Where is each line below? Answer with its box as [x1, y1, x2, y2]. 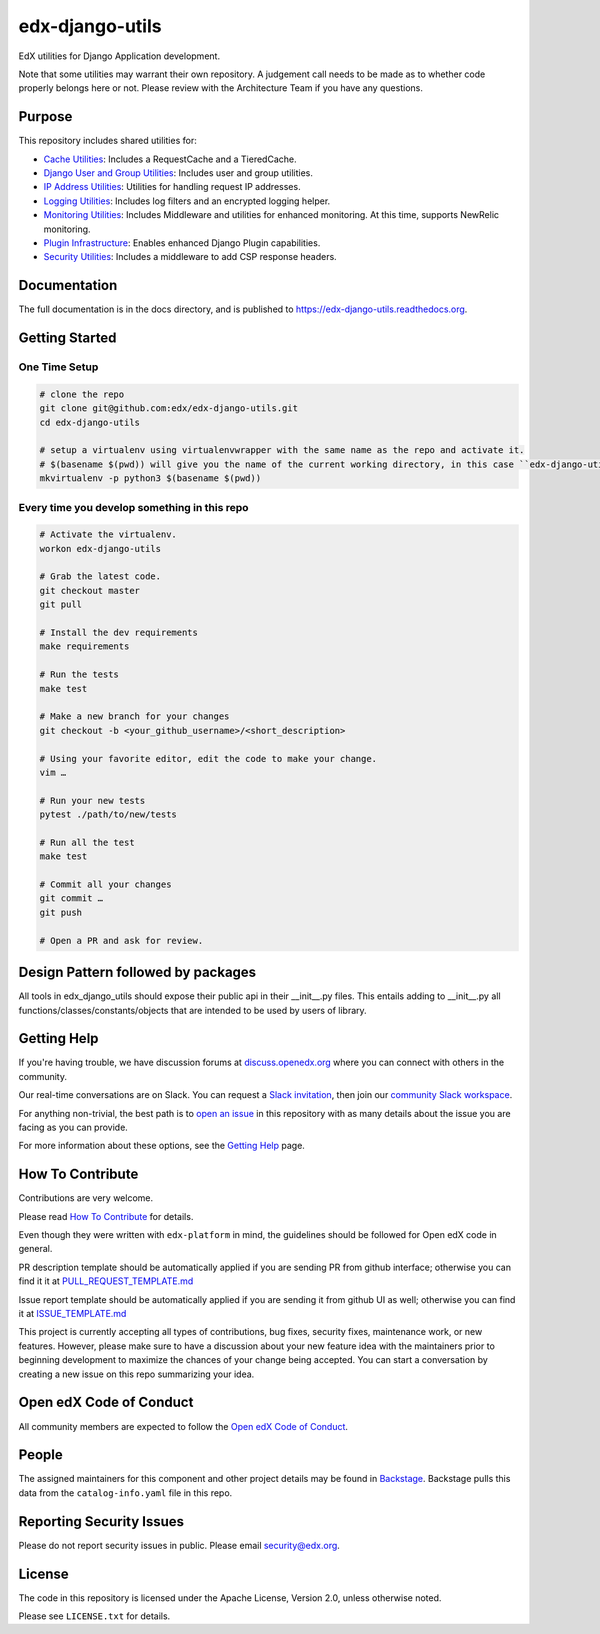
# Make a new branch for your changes [39, 711, 230, 722]
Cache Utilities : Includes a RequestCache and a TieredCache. [43, 153, 297, 165]
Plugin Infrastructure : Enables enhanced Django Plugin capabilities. [43, 236, 321, 249]
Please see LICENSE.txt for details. [18, 1610, 171, 1622]
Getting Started [18, 330, 117, 347]
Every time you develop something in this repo [18, 500, 249, 514]
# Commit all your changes [39, 879, 172, 890]
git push [39, 906, 83, 918]
